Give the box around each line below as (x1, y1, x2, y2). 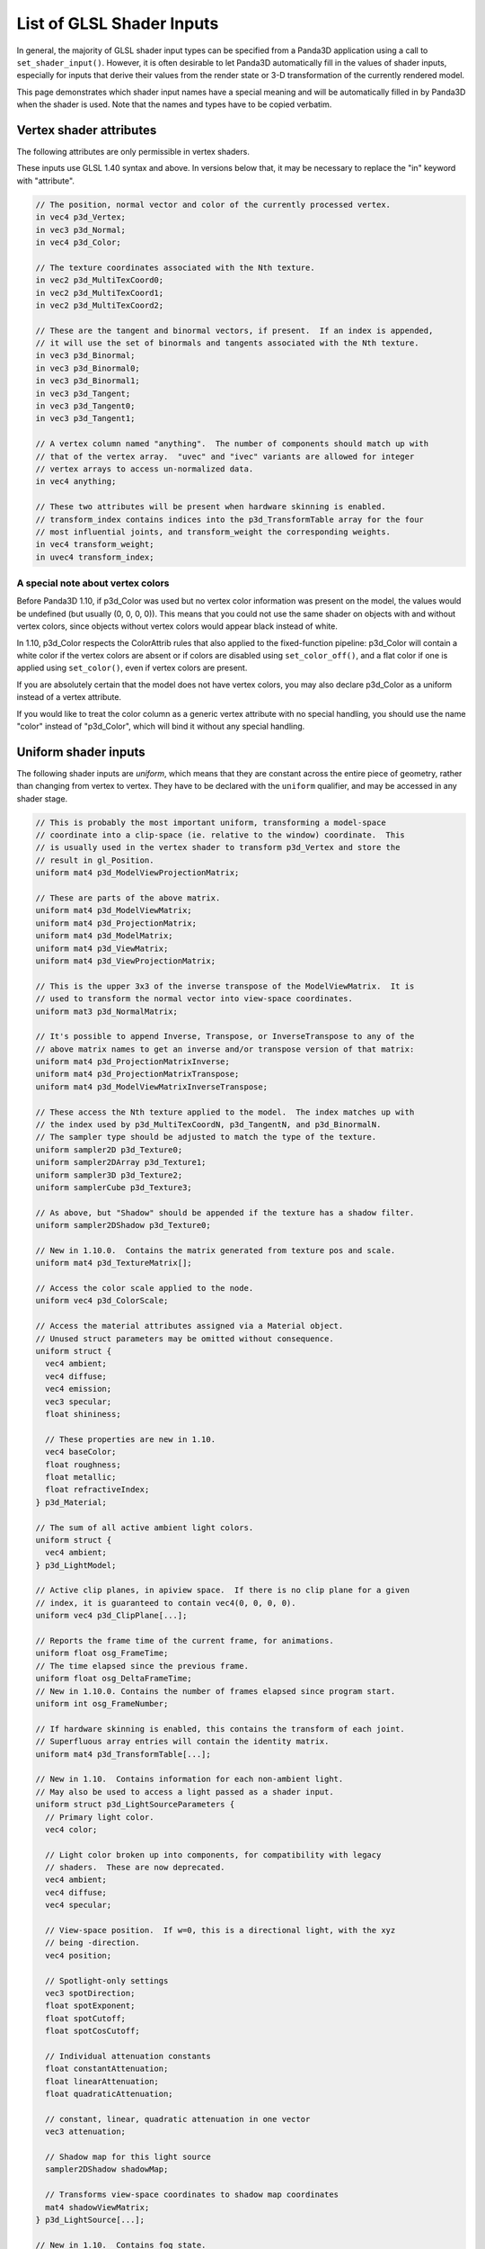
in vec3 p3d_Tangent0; (35, 401, 136, 411)
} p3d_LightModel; (35, 1560, 117, 1570)
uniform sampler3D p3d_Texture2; (35, 1169, 183, 1180)
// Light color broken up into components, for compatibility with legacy (45, 1850, 382, 1859)
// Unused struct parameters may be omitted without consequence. (35, 1333, 334, 1344)
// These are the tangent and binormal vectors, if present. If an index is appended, (35, 325, 434, 336)
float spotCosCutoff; (45, 2026, 141, 2037)
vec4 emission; (45, 1384, 112, 1394)
